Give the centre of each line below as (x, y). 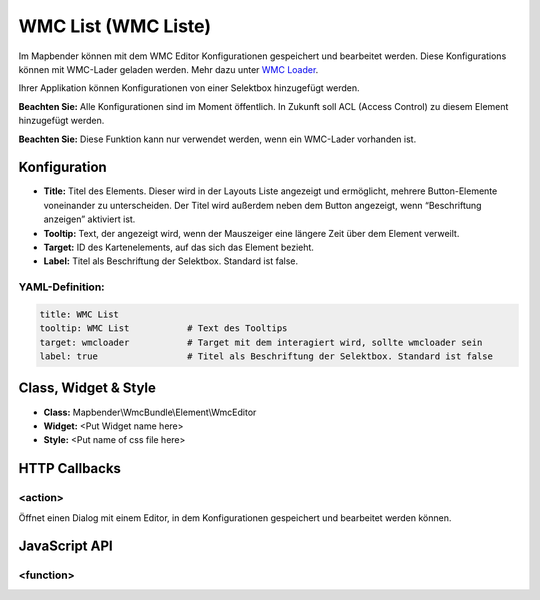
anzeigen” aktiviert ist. (89, 219)
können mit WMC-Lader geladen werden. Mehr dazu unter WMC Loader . (168, 69)
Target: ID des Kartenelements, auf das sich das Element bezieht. (179, 247)
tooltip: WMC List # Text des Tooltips (163, 328)
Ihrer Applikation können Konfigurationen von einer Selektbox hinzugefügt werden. (189, 88)
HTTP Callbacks (70, 468)
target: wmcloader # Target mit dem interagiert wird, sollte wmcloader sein (261, 342)
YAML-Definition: (61, 287)
